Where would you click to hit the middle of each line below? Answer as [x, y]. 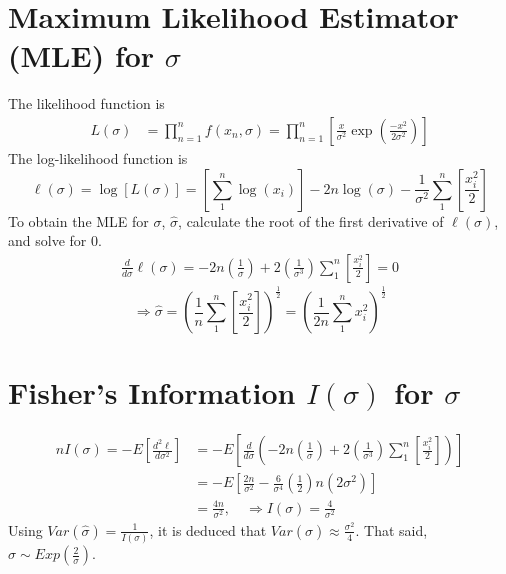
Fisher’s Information [152, 392]
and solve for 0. [55, 240]
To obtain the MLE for [78, 220]
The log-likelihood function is [98, 157]
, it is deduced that [208, 529]
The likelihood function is [86, 103]
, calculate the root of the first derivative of [311, 220]
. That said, [391, 529]
